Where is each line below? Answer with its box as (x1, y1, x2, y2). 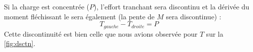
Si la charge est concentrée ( (4, 1, 90, 11)
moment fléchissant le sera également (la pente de (4, 11, 155, 21)
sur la (206, 28, 223, 39)
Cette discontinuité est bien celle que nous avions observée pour (4, 28, 198, 39)
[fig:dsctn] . (4, 38, 36, 49)
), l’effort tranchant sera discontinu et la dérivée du (94, 1, 250, 11)
